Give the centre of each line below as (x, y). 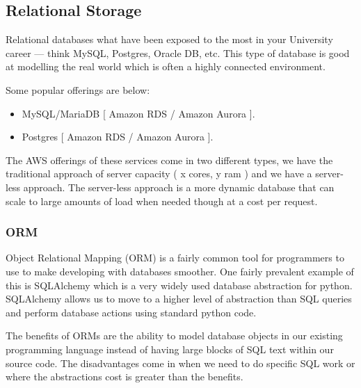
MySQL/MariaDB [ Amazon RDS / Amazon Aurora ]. (138, 113)
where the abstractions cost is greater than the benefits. (125, 377)
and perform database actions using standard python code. (131, 312)
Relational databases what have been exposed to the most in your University (169, 39)
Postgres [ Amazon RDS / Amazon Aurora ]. (118, 137)
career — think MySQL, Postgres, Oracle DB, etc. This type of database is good (178, 52)
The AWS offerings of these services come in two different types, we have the (169, 160)
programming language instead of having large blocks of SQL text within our (170, 349)
